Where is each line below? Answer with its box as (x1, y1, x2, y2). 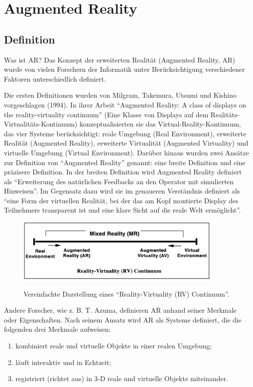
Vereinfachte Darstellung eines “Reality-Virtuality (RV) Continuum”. (23, 288, 230, 299)
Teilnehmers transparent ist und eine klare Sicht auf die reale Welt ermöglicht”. (4, 205, 241, 215)
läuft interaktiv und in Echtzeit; (15, 357, 111, 367)
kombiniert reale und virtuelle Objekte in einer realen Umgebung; (15, 340, 212, 350)
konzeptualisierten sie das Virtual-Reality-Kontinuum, (79, 119, 241, 129)
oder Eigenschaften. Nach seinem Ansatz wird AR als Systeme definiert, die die (4, 314, 242, 324)
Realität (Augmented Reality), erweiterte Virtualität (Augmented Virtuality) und (4, 138, 249, 148)
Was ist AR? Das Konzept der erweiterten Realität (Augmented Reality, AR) (4, 54, 235, 64)
